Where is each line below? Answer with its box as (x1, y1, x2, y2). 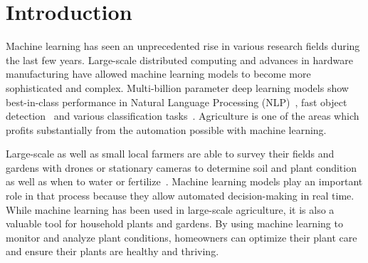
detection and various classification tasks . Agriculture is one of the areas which (6, 108, 359, 123)
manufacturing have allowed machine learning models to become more (6, 66, 311, 81)
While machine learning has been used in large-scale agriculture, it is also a (6, 202, 335, 217)
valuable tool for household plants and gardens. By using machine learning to (6, 216, 343, 231)
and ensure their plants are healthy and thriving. (6, 244, 219, 259)
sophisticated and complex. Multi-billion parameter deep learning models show (6, 80, 349, 95)
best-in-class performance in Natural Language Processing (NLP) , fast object (6, 94, 347, 109)
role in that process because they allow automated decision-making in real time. (6, 188, 354, 203)
